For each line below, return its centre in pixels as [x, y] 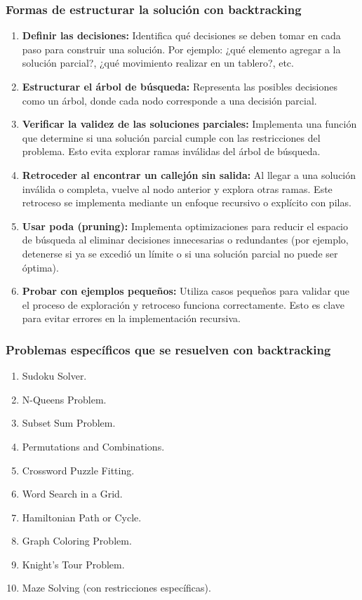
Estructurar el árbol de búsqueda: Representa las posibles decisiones [180, 86]
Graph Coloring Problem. [77, 541]
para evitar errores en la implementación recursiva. [131, 318]
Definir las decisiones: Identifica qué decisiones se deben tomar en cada [181, 35]
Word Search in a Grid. [72, 494]
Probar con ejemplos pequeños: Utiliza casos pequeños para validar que [186, 291]
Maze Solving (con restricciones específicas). [116, 588]
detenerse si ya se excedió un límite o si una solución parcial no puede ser [180, 253]
